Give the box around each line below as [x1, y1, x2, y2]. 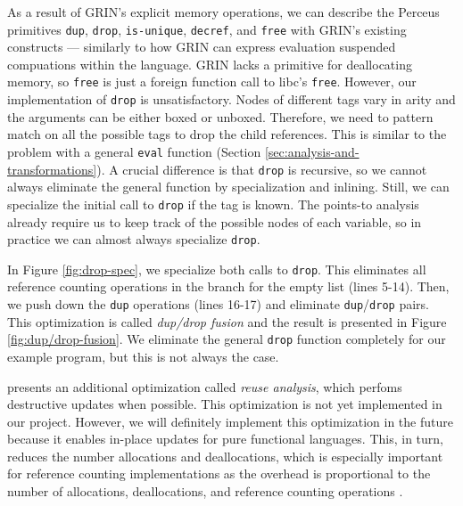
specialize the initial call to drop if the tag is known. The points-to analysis [7, 194, 419, 213]
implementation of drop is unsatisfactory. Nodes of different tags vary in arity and [7, 90, 456, 109]
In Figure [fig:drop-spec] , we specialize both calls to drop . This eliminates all [7, 259, 426, 278]
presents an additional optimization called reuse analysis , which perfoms [7, 377, 402, 396]
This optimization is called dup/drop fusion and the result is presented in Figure [7, 312, 447, 331]
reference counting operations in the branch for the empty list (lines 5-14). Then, [7, 277, 450, 296]
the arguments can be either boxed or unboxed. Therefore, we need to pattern [7, 107, 434, 126]
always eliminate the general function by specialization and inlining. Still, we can [7, 177, 450, 196]
